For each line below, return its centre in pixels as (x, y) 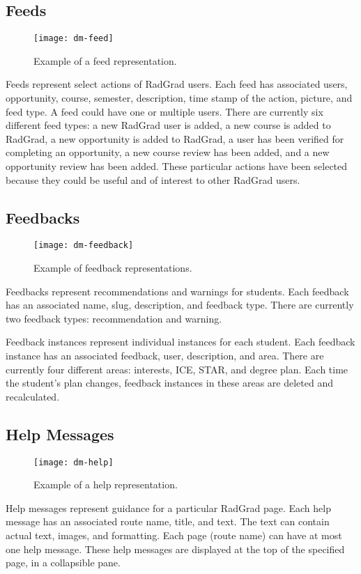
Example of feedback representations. (113, 268)
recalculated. (33, 396)
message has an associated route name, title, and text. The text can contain (168, 521)
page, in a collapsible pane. (63, 563)
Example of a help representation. (106, 484)
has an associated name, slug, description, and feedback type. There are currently (180, 305)
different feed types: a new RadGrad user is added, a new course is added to (168, 125)
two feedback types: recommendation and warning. (114, 318)
